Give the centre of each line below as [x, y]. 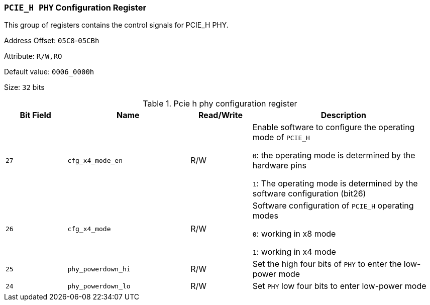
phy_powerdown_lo [99, 286]
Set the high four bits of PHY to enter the [327, 264]
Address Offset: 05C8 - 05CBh [52, 41]
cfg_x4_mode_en [95, 160]
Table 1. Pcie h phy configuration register [220, 104]
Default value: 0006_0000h [49, 72]
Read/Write [221, 115]
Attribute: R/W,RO [33, 56]
